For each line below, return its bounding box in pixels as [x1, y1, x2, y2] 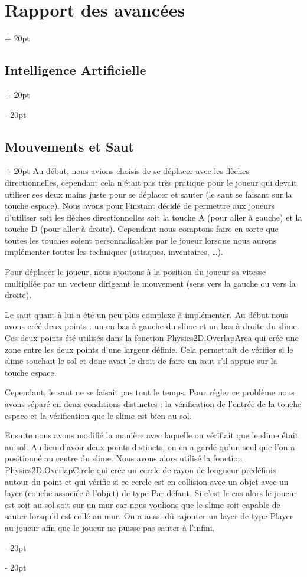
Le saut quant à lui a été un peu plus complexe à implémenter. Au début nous [5, 308, 288, 320]
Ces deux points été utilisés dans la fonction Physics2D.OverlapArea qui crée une [5, 332, 299, 344]
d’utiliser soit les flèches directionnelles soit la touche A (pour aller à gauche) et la [5, 211, 302, 223]
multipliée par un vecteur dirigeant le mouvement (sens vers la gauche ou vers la [5, 277, 296, 289]
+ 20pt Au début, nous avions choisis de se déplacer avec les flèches [5, 165, 249, 177]
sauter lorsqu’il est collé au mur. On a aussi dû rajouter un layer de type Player [5, 510, 293, 522]
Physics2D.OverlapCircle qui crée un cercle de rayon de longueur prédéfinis [5, 463, 276, 476]
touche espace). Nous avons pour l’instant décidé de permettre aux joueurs [5, 199, 275, 212]
